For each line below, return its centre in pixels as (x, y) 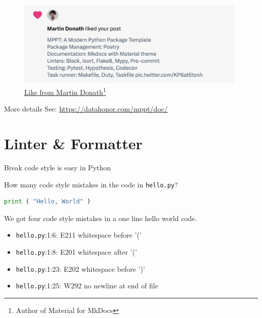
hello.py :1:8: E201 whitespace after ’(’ (76, 252)
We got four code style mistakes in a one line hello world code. (101, 218)
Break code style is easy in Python (57, 167)
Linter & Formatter (73, 143)
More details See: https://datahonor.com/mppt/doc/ (86, 109)
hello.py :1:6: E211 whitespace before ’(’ (79, 235)
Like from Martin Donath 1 (65, 91)
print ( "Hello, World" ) (47, 202)
